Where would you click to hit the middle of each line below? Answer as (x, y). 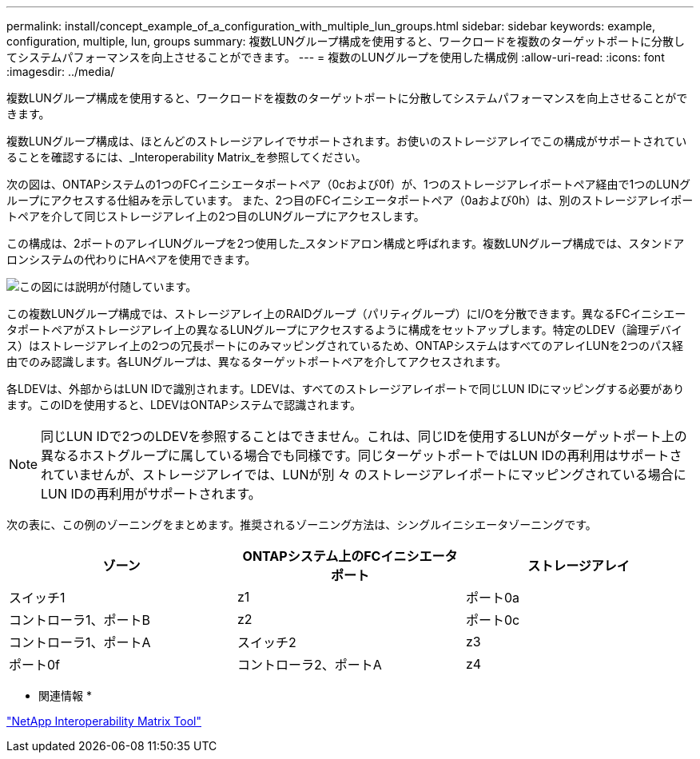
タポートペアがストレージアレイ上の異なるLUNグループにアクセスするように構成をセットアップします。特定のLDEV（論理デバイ (344, 330)
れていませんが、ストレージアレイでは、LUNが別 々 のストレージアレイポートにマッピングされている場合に (364, 475)
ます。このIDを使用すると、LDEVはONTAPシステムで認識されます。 (184, 405)
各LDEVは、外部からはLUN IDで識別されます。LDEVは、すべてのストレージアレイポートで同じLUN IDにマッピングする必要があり (346, 389)
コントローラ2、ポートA (309, 665)
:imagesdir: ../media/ (61, 72)
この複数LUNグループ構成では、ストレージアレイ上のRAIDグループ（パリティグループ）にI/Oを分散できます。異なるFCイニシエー (346, 314)
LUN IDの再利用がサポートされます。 (151, 494)
